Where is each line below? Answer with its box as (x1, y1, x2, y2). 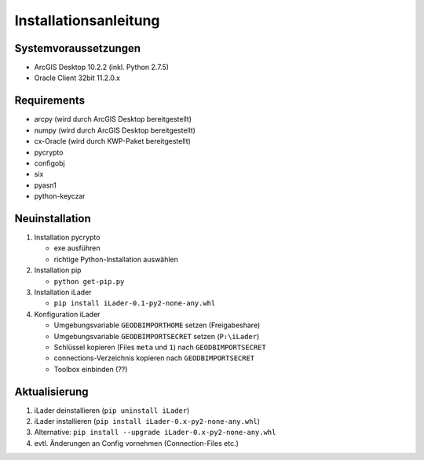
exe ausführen (53, 243, 101, 253)
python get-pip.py (53, 277, 125, 286)
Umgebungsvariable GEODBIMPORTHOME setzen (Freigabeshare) (53, 320, 261, 330)
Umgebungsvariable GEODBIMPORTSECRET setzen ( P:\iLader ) (53, 331, 260, 341)
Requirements (14, 94, 86, 108)
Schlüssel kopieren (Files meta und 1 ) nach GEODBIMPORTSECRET (53, 342, 266, 352)
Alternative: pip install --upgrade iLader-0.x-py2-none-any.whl (34, 428, 276, 437)
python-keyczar (34, 192, 86, 201)
